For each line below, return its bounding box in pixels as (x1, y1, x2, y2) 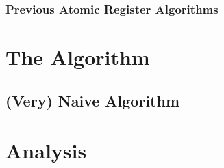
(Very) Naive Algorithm (5, 89, 180, 111)
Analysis (5, 137, 87, 165)
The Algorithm (5, 43, 150, 71)
